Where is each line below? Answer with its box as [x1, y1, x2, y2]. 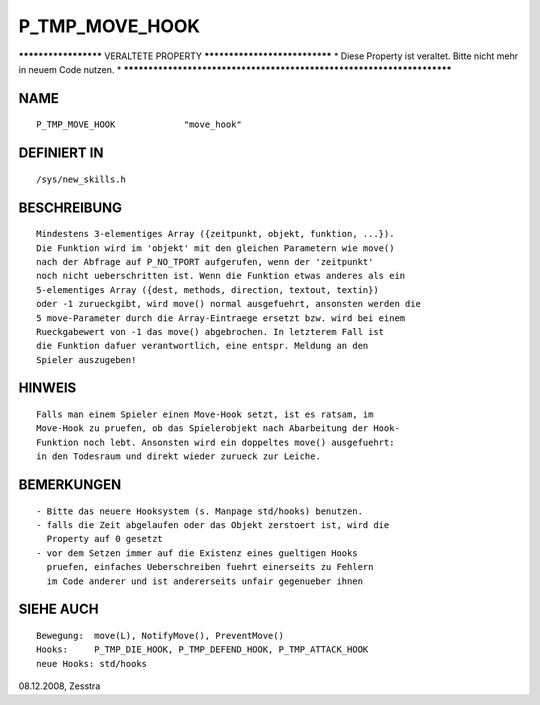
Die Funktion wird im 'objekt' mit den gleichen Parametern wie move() [36, 242, 395, 254]
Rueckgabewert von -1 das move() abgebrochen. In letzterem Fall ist [36, 326, 385, 337]
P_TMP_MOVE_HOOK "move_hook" [36, 119, 242, 130]
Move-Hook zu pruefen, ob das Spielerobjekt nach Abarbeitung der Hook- [36, 423, 400, 434]
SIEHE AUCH [18, 601, 99, 618]
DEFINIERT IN [18, 145, 104, 162]
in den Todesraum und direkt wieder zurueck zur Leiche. [36, 451, 322, 462]
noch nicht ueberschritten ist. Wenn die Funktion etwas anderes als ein [36, 270, 406, 282]
